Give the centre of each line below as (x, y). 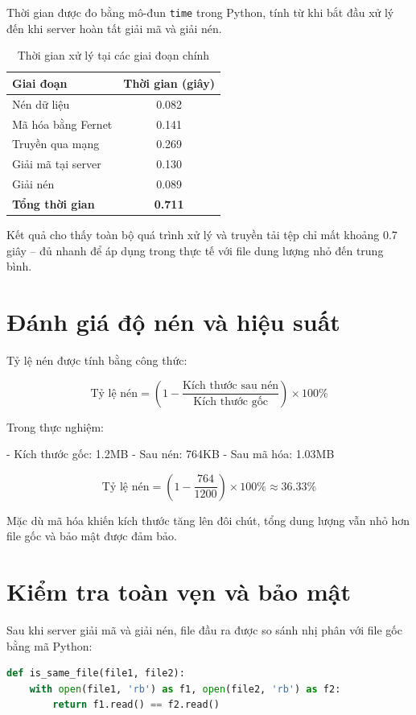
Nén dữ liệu (41, 103)
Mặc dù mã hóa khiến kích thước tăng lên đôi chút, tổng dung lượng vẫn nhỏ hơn (208, 520)
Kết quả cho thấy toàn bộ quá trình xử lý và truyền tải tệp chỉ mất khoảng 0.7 (202, 234)
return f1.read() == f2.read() (136, 705)
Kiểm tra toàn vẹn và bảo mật (179, 591)
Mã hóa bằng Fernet (62, 124)
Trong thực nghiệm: (56, 426)
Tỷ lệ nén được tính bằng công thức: (97, 360)
